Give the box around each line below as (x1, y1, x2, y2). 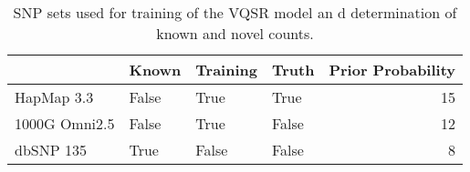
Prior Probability (329, 59, 456, 80)
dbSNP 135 (15, 139, 87, 160)
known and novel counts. (156, 23, 314, 44)
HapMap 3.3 (15, 86, 94, 107)
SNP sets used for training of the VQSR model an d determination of (13, 2, 457, 23)
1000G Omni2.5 (15, 113, 115, 134)
